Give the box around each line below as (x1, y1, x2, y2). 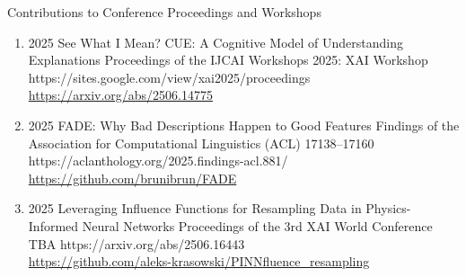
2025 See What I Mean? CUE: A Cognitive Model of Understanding (28, 32, 404, 51)
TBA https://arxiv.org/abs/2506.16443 (28, 234, 245, 253)
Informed (28, 216, 79, 235)
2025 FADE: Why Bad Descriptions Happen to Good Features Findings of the (28, 115, 460, 134)
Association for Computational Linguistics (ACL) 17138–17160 (28, 133, 374, 152)
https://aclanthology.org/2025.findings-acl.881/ (28, 151, 288, 170)
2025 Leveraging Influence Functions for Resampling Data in (28, 199, 362, 218)
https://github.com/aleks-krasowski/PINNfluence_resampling (28, 252, 370, 271)
